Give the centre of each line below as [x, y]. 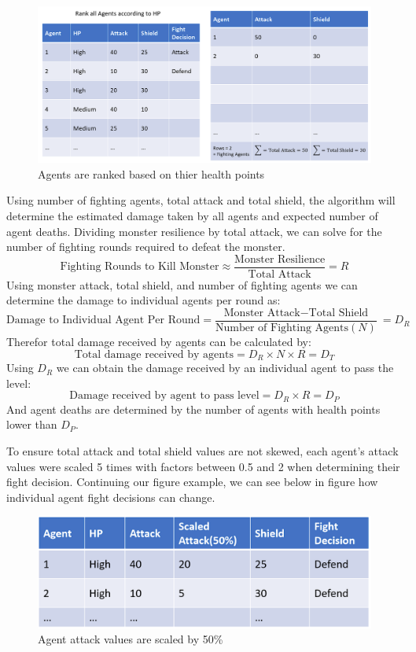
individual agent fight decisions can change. [111, 497]
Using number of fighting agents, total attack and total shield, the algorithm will [201, 200]
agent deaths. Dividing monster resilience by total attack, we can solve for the [194, 231]
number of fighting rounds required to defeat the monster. [146, 247]
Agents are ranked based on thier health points [151, 173]
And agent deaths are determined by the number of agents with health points [193, 409]
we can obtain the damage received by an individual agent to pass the [225, 368]
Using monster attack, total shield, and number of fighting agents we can [182, 284]
